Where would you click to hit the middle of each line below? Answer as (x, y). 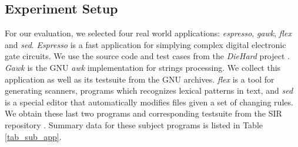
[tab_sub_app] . (33, 136)
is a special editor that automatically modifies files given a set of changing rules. (149, 102)
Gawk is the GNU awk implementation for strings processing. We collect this (143, 67)
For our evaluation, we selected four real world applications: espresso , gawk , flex (148, 33)
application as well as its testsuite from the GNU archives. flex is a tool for (140, 79)
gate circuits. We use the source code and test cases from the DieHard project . (147, 56)
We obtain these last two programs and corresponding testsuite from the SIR (143, 113)
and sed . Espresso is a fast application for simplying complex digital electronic (145, 44)
